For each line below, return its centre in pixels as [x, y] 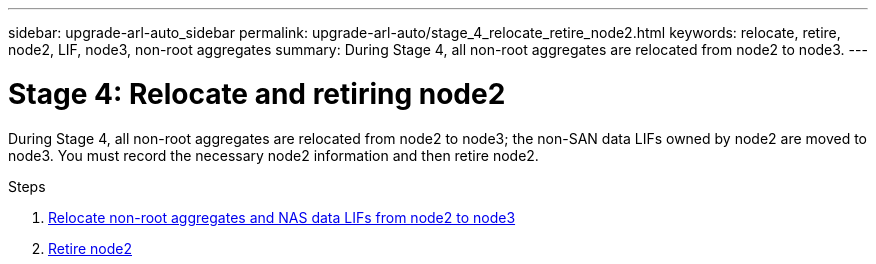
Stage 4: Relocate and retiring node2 [257, 93]
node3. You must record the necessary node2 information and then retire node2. [273, 155]
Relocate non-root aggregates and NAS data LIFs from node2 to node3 [282, 217]
